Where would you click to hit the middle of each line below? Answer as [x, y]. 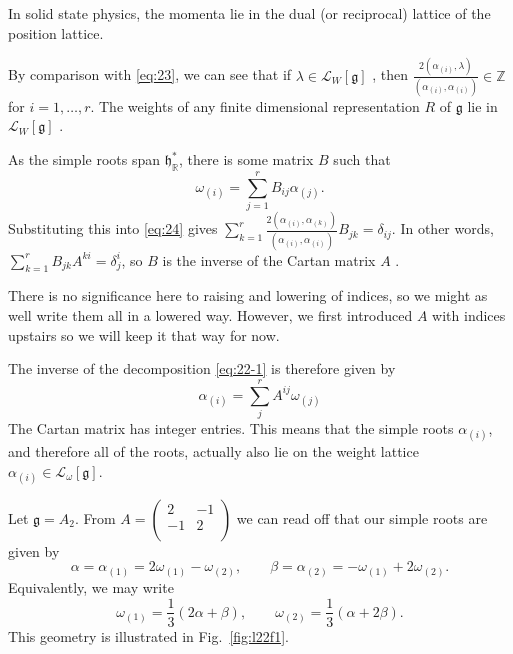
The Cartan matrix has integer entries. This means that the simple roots [231, 427]
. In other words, [442, 228]
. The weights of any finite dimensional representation [255, 105]
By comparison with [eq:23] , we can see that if [150, 74]
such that [362, 159]
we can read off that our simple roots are [362, 517]
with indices [469, 314]
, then [390, 74]
